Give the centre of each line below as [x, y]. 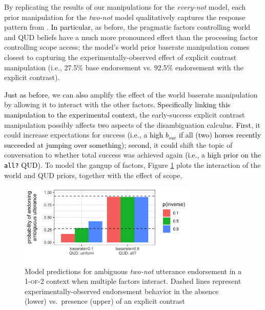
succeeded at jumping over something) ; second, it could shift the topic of [118, 144]
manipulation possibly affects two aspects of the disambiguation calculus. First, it [132, 124]
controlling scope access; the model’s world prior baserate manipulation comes [127, 47]
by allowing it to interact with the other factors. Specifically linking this [117, 104]
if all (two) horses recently [220, 135]
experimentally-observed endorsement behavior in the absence [122, 291]
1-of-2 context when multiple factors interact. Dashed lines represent [133, 281]
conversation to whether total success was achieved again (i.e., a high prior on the [133, 155]
